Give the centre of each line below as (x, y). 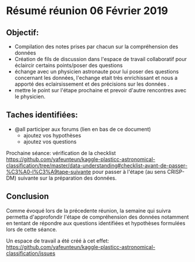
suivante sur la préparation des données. (67, 178)
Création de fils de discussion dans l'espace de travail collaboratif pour (100, 59)
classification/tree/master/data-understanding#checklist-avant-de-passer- (97, 165)
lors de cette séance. (32, 229)
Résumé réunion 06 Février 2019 (87, 11)
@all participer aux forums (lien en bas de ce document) (83, 129)
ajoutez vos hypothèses (52, 135)
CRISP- (176, 172)
